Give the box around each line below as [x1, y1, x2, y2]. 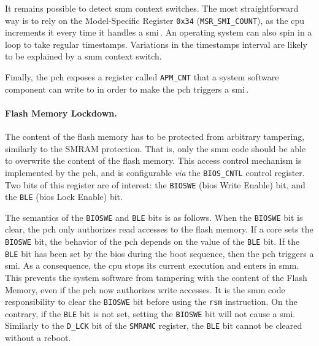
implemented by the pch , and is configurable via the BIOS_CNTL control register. [5, 166, 305, 179]
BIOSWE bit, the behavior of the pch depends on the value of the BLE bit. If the [5, 235, 300, 248]
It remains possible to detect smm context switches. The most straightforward [5, 2, 299, 14]
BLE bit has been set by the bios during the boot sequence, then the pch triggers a [5, 247, 314, 259]
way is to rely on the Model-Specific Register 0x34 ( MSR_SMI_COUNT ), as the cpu [5, 13, 305, 26]
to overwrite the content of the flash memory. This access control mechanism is [5, 154, 302, 167]
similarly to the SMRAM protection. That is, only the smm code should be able [5, 142, 306, 155]
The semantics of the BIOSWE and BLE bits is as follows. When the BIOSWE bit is [5, 210, 303, 223]
